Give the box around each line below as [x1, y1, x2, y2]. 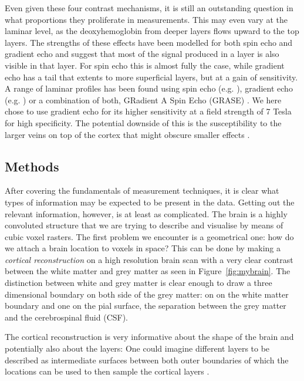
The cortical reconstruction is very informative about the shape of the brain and [5, 331, 294, 343]
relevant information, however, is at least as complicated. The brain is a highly [5, 207, 288, 220]
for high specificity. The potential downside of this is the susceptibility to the [5, 116, 282, 129]
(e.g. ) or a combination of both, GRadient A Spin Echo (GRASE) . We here [5, 93, 282, 106]
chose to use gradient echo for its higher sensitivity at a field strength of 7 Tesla [5, 105, 292, 117]
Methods [5, 157, 59, 175]
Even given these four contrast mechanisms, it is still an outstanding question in [5, 2, 293, 14]
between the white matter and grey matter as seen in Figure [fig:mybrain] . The [5, 265, 291, 277]
